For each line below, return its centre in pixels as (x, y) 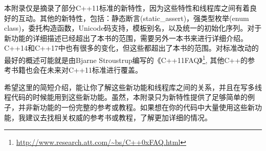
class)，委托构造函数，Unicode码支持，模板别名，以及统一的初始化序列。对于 (133, 28)
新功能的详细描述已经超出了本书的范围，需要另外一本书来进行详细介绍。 (126, 38)
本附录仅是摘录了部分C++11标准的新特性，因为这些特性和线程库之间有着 (127, 8)
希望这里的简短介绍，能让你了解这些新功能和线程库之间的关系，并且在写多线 (133, 87)
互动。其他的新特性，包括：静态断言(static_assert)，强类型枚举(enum (134, 18)
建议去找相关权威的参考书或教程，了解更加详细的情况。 (118, 117)
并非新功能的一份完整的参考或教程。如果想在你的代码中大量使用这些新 (136, 107)
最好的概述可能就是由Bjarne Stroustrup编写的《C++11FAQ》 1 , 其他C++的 (126, 59)
